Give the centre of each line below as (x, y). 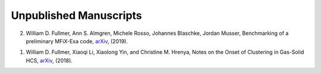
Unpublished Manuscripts (76, 15)
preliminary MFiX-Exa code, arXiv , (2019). (77, 41)
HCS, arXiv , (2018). (49, 60)
